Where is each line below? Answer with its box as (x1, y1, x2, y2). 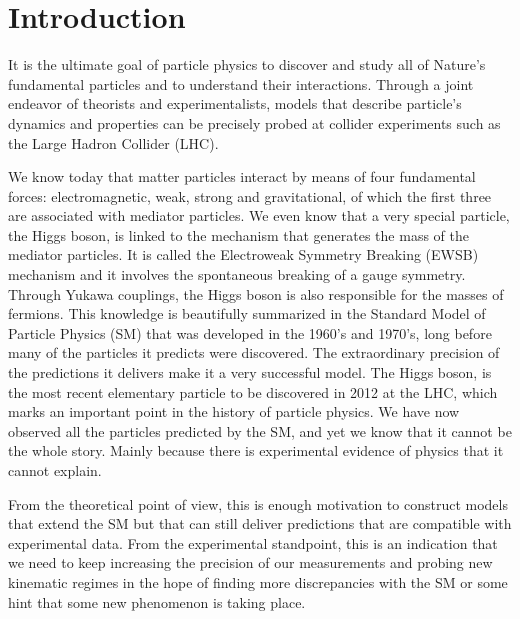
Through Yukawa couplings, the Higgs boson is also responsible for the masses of (8, 283, 504, 304)
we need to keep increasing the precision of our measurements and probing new (8, 552, 493, 573)
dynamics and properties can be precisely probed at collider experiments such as (8, 112, 501, 133)
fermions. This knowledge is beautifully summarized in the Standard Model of (8, 303, 486, 324)
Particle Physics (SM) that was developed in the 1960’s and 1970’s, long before (8, 322, 492, 343)
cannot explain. (8, 460, 102, 480)
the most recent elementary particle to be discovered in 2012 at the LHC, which (8, 381, 498, 402)
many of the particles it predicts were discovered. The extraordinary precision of (8, 342, 500, 363)
